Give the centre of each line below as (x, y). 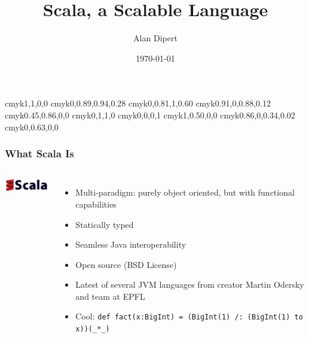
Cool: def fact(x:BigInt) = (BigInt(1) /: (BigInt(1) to (189, 316)
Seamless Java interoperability (131, 244)
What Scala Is (39, 153)
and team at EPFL (110, 296)
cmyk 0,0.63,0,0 (32, 127)
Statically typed (105, 224)
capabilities (96, 204)
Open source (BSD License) (126, 264)
